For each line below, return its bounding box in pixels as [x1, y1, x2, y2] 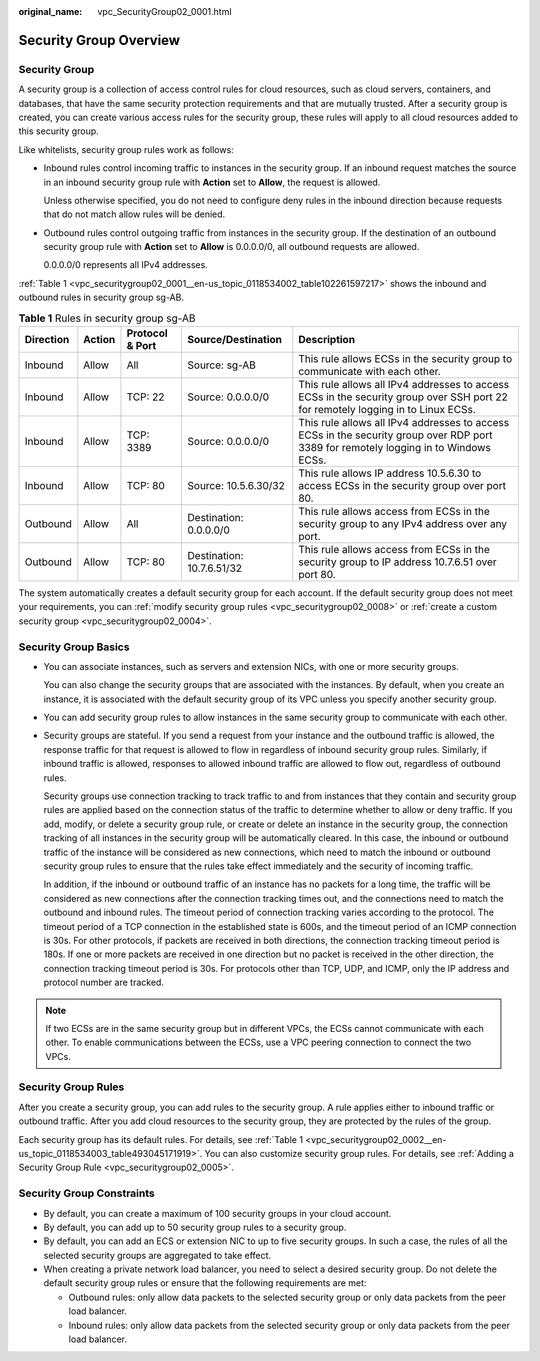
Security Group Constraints [18, 1186, 155, 1200]
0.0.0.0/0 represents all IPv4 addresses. [43, 259, 209, 271]
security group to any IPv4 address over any [298, 517, 508, 530]
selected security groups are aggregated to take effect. [43, 1249, 272, 1261]
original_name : [18, 6, 83, 17]
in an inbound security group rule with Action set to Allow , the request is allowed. [43, 176, 381, 188]
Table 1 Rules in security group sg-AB [18, 311, 196, 325]
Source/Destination [187, 333, 283, 346]
